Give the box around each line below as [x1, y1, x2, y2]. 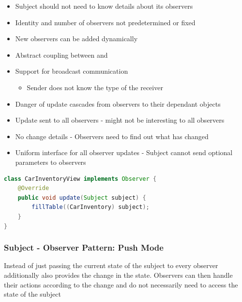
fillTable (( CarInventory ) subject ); [31, 204, 150, 211]
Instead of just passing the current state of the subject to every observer [4, 260, 218, 270]
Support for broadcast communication [15, 66, 128, 76]
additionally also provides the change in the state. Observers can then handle [4, 270, 233, 280]
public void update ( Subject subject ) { [17, 194, 146, 201]
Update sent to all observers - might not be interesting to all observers [15, 115, 225, 125]
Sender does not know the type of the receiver [27, 82, 163, 92]
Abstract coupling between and [15, 49, 108, 60]
